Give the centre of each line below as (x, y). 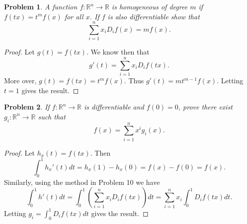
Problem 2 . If (27, 107)
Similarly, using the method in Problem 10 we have (82, 182)
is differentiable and (114, 107)
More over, (20, 81)
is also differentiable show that (154, 16)
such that (52, 116)
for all (74, 16)
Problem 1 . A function (41, 6)
